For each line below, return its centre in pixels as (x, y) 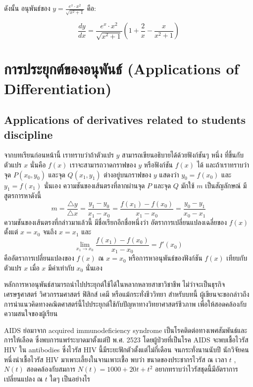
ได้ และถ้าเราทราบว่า (223, 165)
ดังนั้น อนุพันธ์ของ (27, 8)
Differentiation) (58, 88)
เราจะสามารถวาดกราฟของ (103, 165)
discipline (28, 134)
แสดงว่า (169, 174)
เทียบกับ (237, 258)
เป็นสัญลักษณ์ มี (226, 185)
